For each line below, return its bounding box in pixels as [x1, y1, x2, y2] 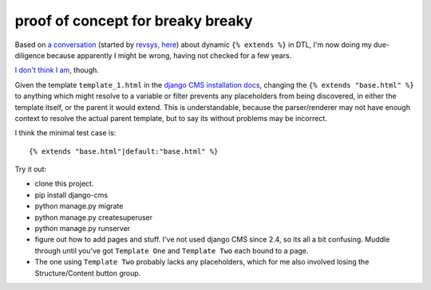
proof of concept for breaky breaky [14, 12, 253, 29]
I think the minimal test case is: [14, 128, 117, 138]
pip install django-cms [34, 190, 108, 199]
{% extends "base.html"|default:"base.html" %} [29, 147, 219, 155]
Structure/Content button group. [34, 268, 141, 278]
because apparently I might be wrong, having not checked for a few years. [46, 50, 292, 60]
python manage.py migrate [34, 202, 124, 211]
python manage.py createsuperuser [34, 212, 153, 222]
